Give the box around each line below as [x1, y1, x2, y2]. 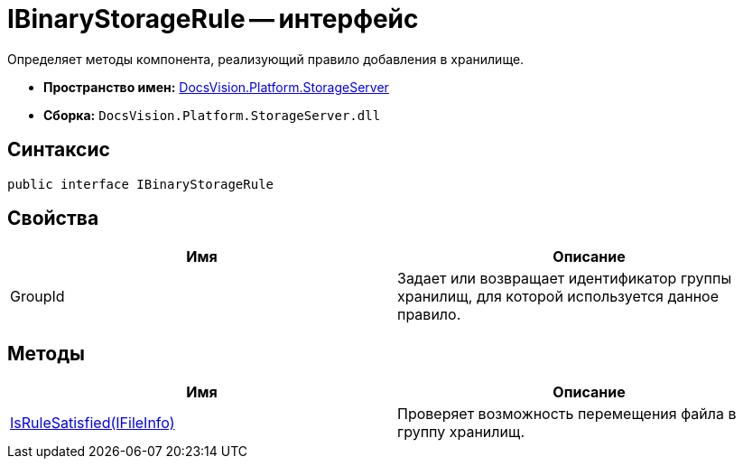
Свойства [7, 207, 99, 230]
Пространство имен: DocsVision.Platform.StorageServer [43, 79, 389, 95]
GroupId [10, 287, 65, 306]
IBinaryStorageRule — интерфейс [7, 4, 419, 34]
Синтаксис [7, 138, 110, 162]
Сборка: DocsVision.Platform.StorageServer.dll [43, 107, 381, 123]
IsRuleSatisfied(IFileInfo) [10, 414, 175, 433]
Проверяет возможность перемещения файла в [397, 405, 737, 424]
